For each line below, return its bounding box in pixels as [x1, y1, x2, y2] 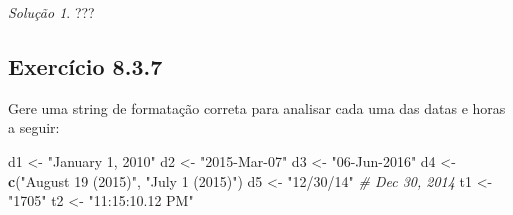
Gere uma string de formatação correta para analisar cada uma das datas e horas [8, 97, 506, 118]
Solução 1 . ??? [8, 2, 95, 22]
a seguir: [8, 117, 60, 138]
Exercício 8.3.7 [8, 50, 163, 81]
